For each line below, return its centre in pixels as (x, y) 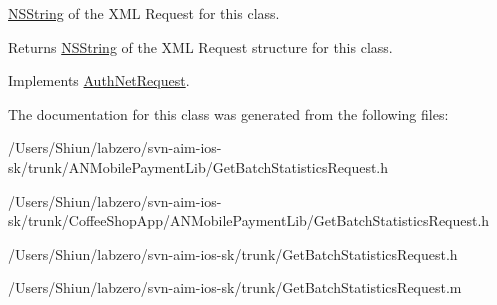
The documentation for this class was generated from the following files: (228, 113)
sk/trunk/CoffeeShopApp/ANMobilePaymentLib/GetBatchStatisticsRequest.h (249, 220)
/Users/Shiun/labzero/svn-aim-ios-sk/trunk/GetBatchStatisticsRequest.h (233, 253)
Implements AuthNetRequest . (99, 80)
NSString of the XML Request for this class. (144, 13)
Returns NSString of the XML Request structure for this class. (200, 46)
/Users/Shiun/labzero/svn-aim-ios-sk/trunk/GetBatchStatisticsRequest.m (235, 287)
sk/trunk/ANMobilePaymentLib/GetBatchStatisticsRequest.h (198, 166)
